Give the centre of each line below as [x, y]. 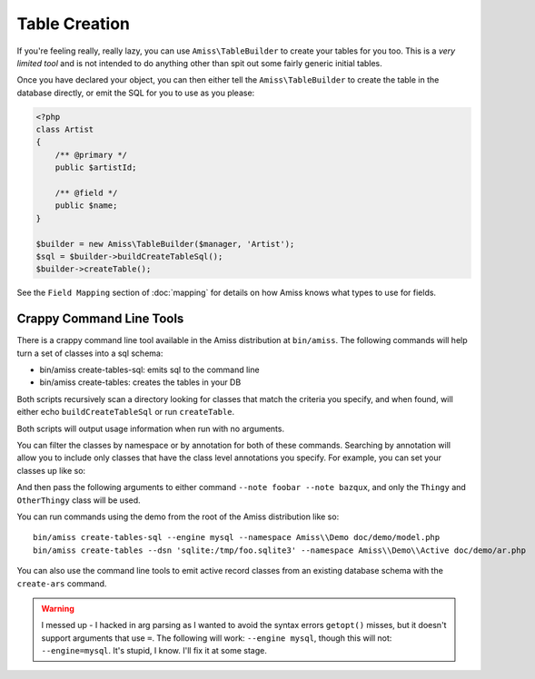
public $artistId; [96, 167]
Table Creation [74, 24]
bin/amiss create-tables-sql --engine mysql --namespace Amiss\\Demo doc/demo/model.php [237, 537]
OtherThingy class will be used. [79, 500]
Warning [58, 608]
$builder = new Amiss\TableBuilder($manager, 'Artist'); [165, 244]
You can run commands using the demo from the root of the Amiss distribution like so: [178, 517]
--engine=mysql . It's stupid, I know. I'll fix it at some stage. [154, 651]
